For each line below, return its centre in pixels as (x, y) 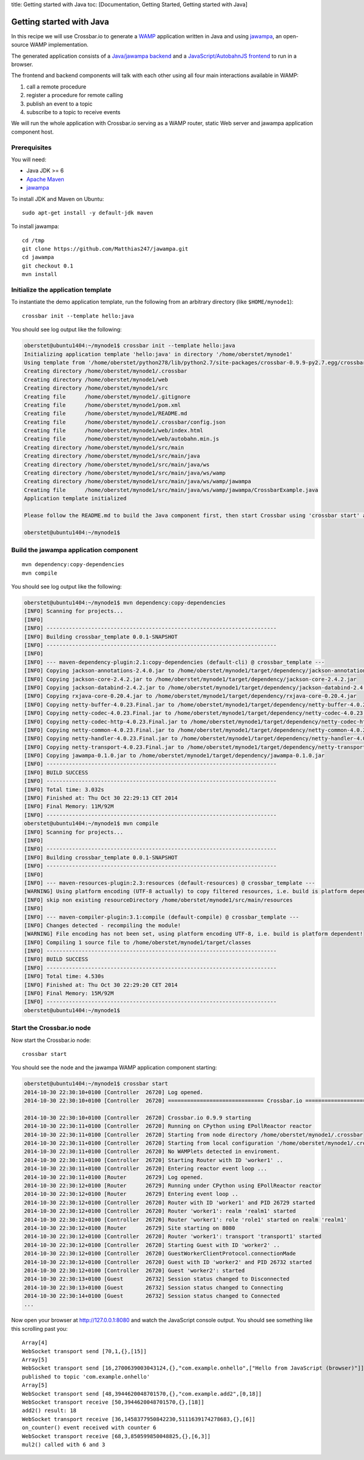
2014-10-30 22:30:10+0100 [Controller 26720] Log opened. (113, 1092)
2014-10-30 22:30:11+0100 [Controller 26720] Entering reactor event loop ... (146, 1169)
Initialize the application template (61, 290)
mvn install (40, 274)
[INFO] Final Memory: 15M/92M (69, 993)
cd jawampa (38, 257)
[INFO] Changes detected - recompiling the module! (103, 925)
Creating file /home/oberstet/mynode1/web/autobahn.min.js (122, 439)
